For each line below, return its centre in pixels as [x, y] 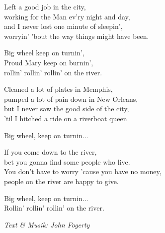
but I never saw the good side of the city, [67, 109]
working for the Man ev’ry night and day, [67, 16]
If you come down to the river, [50, 152]
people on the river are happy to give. [61, 181]
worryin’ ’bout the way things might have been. [77, 36]
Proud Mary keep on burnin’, [49, 62]
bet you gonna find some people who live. [67, 161]
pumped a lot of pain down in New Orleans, [71, 99]
